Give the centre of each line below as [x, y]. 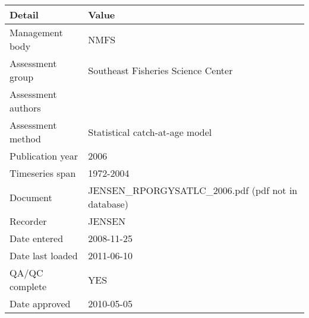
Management [36, 32]
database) [108, 204]
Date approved [40, 303]
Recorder [28, 221]
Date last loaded [44, 255]
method [25, 139]
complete [28, 286]
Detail [24, 15]
